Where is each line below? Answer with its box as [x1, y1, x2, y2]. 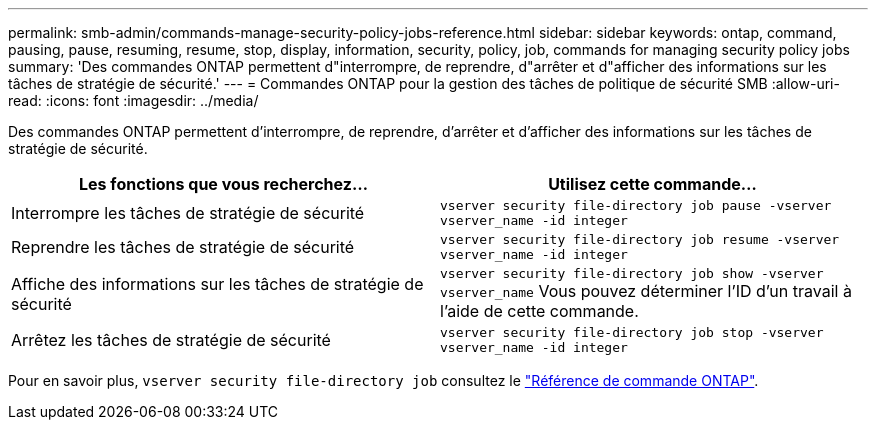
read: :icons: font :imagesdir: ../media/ [8, 92, 259, 109]
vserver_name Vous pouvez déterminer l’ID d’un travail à [440, 281, 852, 301]
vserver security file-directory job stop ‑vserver [440, 325, 824, 340]
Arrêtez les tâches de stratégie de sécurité [11, 330, 331, 350]
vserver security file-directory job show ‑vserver [440, 266, 824, 281]
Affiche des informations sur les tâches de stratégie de [11, 273, 424, 294]
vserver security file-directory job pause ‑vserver [440, 198, 832, 213]
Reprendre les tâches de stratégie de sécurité [11, 237, 355, 257]
